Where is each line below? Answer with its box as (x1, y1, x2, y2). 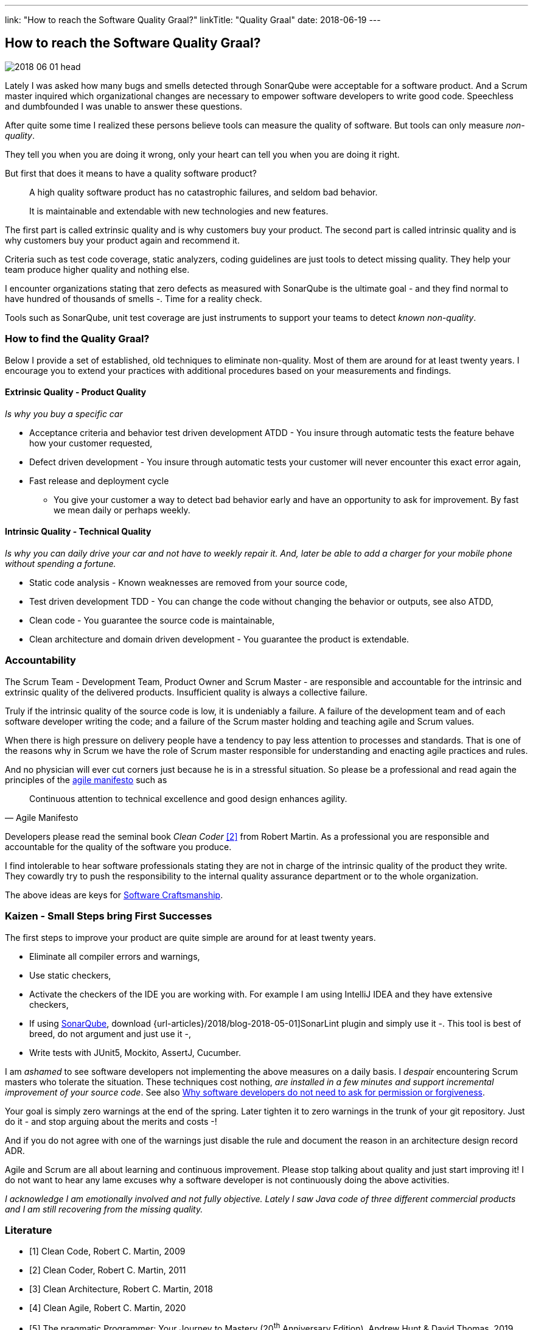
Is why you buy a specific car (5, 408, 123, 419)
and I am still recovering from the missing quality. (5, 1203, 203, 1214)
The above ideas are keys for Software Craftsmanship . (5, 889, 223, 900)
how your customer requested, (29, 437, 153, 448)
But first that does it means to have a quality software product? (5, 167, 257, 178)
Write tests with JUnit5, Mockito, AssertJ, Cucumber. (29, 1047, 241, 1058)
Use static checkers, (29, 969, 111, 980)
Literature (5, 1223, 52, 1236)
